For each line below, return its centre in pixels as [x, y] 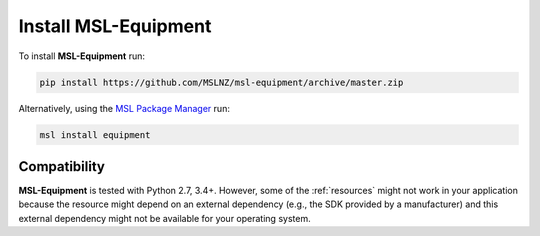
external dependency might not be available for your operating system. [164, 218]
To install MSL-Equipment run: [81, 56]
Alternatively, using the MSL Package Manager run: [124, 108]
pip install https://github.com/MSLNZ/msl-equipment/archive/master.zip [221, 82]
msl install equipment [95, 134]
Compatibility [61, 166]
